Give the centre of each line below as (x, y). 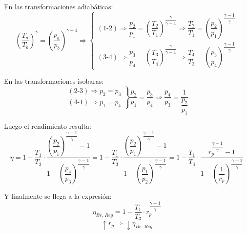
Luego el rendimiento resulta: (48, 126)
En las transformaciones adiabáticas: (59, 6)
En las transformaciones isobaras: (54, 81)
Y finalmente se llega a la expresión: (58, 196)
